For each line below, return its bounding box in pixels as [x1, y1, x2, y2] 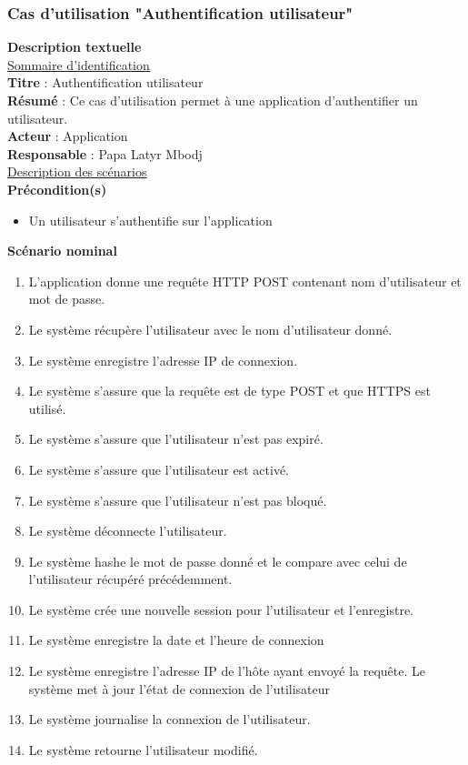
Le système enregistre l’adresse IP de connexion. [28, 350, 298, 369]
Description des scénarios [7, 162, 147, 181]
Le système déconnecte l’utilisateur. [28, 521, 227, 540]
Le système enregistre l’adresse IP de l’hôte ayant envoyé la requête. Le [28, 661, 425, 680]
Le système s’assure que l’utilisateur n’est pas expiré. [28, 429, 324, 448]
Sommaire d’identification [7, 55, 150, 74]
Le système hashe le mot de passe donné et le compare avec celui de [28, 551, 407, 570]
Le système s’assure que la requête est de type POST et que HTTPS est [28, 381, 431, 400]
